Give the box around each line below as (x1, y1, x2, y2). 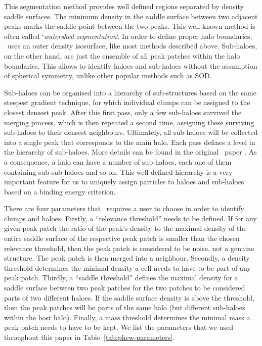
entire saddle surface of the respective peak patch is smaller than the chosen (4, 233, 240, 243)
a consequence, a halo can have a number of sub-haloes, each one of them (4, 156, 232, 167)
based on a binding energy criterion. (4, 186, 116, 196)
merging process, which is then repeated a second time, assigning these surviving (4, 117, 254, 127)
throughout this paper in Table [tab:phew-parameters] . (4, 332, 175, 342)
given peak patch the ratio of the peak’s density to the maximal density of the (4, 223, 247, 233)
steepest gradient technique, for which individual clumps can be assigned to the (4, 97, 250, 108)
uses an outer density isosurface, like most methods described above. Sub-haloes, (7, 40, 257, 51)
